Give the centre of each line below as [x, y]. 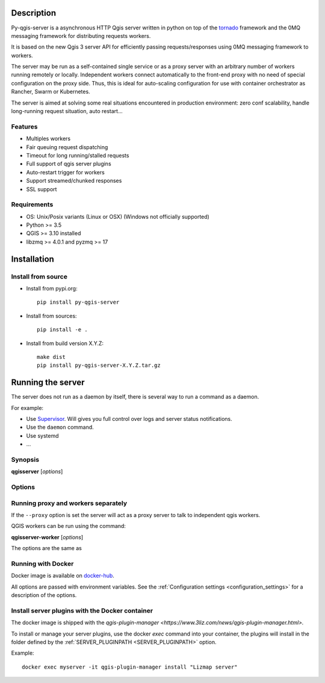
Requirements [32, 204]
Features [24, 126]
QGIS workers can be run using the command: [69, 526]
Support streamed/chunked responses [74, 181]
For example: [27, 408]
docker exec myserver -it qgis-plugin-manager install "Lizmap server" [130, 667]
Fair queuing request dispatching [67, 147]
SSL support [42, 189]
